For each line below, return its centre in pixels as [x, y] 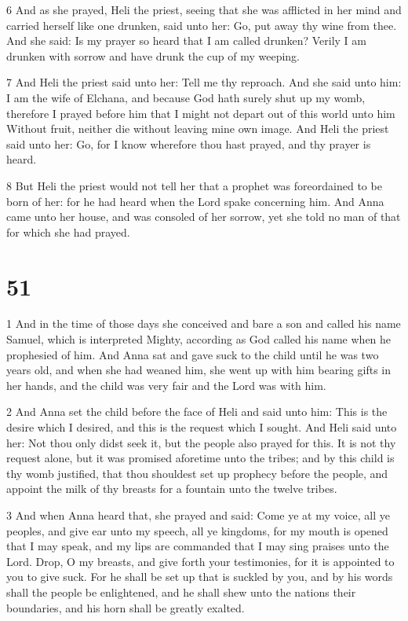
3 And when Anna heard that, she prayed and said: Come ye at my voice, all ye [199, 514]
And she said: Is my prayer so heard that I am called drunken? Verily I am [186, 40]
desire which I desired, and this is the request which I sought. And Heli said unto [202, 427]
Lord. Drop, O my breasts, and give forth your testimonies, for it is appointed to [200, 561]
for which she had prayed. [68, 231]
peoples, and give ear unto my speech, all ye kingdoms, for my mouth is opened [197, 530]
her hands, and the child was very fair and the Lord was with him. [166, 385]
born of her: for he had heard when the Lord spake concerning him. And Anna [195, 201]
